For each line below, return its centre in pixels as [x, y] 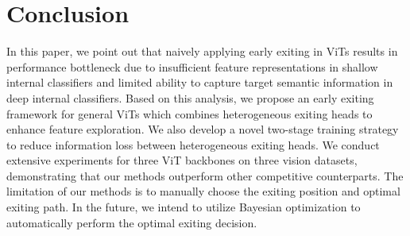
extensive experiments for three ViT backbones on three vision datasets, [182, 160]
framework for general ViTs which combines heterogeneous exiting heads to [190, 113]
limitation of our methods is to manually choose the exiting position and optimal [203, 191]
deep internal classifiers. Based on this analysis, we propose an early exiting [190, 97]
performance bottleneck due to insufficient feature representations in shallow [192, 66]
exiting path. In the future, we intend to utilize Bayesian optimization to [184, 207]
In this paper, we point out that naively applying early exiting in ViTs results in [202, 51]
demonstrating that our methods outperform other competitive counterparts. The [205, 175]
